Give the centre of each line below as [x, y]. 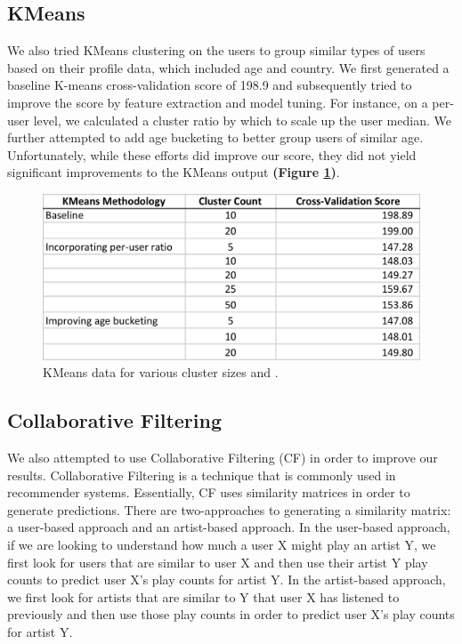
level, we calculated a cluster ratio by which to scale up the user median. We [242, 120]
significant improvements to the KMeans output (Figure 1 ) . [174, 172]
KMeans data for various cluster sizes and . [161, 372]
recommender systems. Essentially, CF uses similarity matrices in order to [209, 492]
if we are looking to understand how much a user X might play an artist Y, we [222, 545]
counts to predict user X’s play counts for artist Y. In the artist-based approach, [227, 580]
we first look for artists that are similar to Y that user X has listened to [203, 596]
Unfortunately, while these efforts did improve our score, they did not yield [212, 154]
